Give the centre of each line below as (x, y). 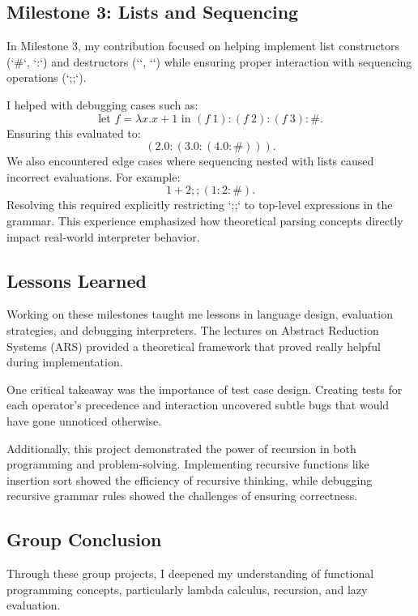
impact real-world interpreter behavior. (103, 236)
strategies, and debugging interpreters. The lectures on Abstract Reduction (193, 329)
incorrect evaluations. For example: (94, 176)
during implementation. (65, 362)
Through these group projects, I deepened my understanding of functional (190, 573)
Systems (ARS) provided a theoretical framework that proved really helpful (194, 346)
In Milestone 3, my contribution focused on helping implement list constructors (203, 46)
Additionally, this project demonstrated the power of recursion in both (181, 448)
